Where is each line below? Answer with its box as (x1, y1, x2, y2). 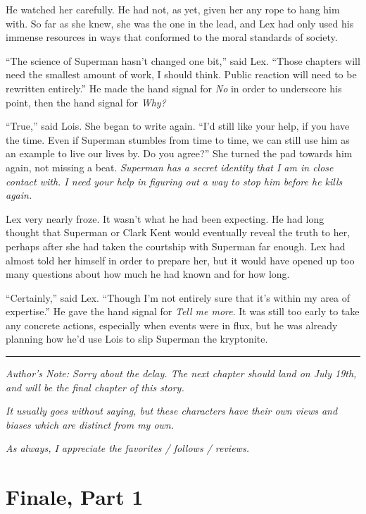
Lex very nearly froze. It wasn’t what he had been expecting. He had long (6, 211, 324, 226)
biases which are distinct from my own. (6, 417, 175, 432)
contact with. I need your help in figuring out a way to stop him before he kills (6, 173, 343, 188)
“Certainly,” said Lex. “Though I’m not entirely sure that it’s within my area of (6, 290, 351, 305)
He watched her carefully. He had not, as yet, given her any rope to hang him (6, 2, 340, 16)
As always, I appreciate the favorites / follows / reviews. (6, 441, 249, 455)
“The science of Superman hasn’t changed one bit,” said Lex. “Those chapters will (6, 53, 360, 68)
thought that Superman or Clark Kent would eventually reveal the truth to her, (6, 225, 351, 240)
